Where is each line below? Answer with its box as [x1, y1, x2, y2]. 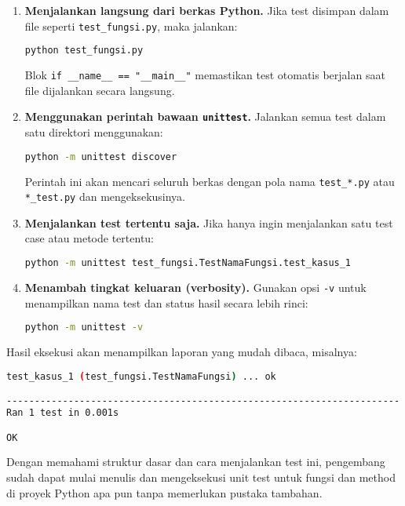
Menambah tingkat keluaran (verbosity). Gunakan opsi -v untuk [24, 278, 367, 295]
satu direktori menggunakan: [24, 124, 163, 140]
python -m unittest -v [24, 322, 144, 333]
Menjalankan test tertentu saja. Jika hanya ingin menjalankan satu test [24, 214, 393, 231]
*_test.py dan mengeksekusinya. [24, 188, 185, 205]
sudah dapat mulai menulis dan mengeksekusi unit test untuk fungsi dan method [6, 469, 396, 485]
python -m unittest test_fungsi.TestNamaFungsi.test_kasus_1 [24, 257, 352, 268]
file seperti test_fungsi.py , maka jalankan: [24, 17, 238, 34]
